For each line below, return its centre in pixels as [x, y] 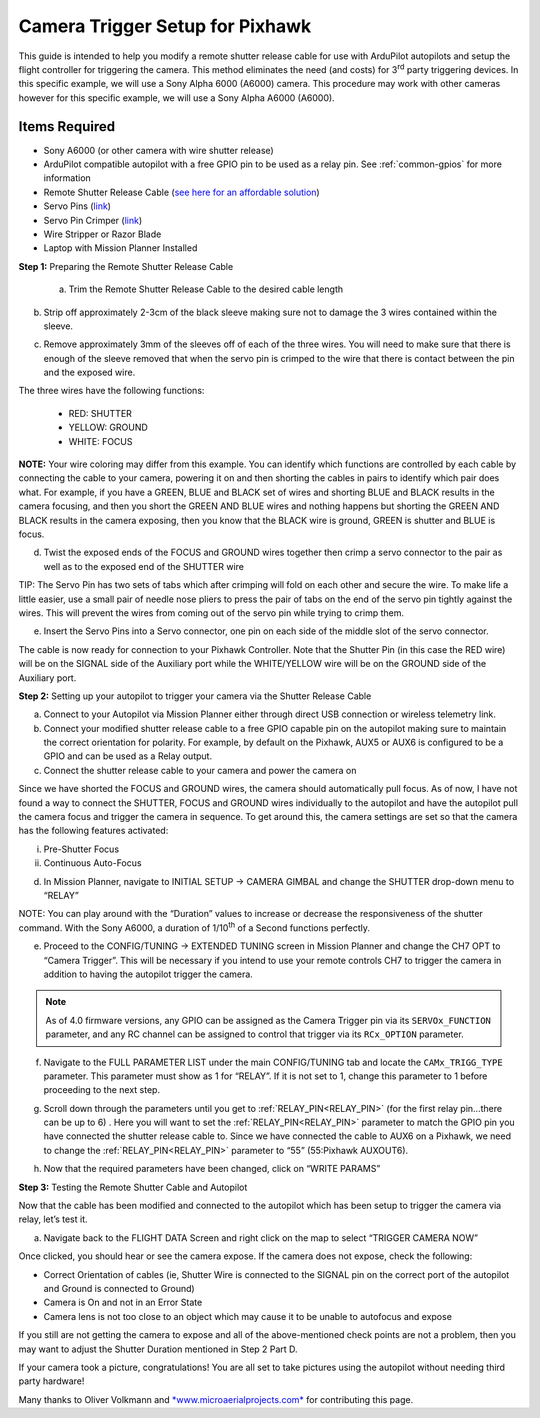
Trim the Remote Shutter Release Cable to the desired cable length [206, 289]
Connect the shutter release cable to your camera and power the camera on [200, 770]
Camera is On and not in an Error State [123, 1302]
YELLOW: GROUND [108, 427]
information [67, 178]
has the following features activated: [93, 831]
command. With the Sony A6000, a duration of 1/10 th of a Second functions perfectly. [194, 927]
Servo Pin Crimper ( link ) [93, 220]
